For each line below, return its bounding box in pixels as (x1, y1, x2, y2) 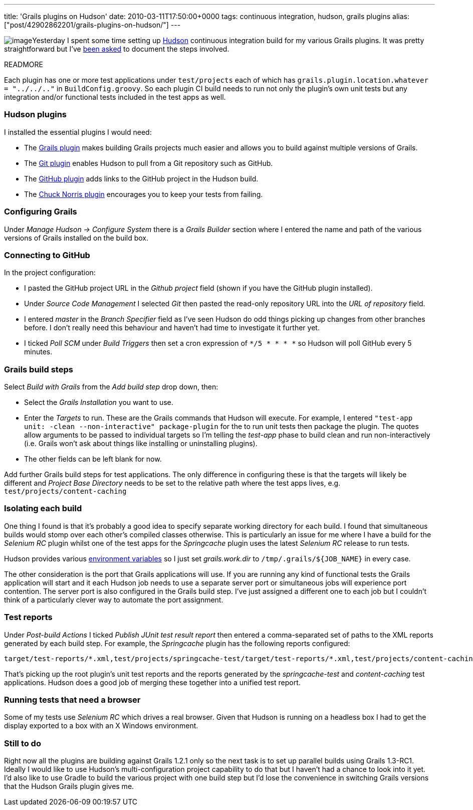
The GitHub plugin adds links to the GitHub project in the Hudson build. (24, 174, 259, 183)
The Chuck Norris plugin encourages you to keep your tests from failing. (24, 189, 263, 198)
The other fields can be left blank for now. (24, 455, 162, 463)
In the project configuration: (4, 268, 96, 277)
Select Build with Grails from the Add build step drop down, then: (4, 382, 218, 391)
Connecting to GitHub (4, 250, 90, 260)
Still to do (4, 738, 41, 748)
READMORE (4, 60, 43, 69)
